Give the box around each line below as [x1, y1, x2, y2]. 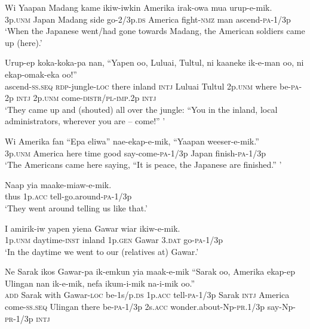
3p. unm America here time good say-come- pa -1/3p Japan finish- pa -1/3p [5, 146, 266, 159]
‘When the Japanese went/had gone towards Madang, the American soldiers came [5, 24, 305, 37]
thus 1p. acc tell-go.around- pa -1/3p [5, 190, 132, 202]
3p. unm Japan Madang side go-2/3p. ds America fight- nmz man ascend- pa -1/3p [5, 13, 291, 25]
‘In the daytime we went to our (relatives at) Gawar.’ [5, 245, 199, 257]
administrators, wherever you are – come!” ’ [5, 115, 165, 127]
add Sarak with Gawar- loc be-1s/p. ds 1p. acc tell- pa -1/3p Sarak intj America [5, 288, 290, 301]
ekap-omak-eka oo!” [5, 67, 77, 80]
